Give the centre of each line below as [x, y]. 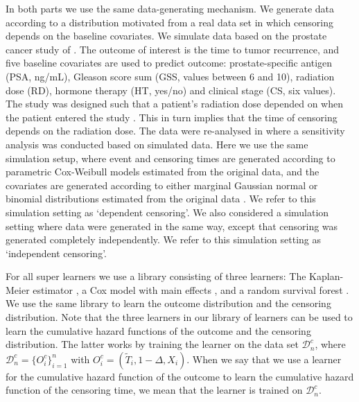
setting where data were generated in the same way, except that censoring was [172, 226]
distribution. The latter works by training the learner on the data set [152, 344]
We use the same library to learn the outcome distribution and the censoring [168, 303]
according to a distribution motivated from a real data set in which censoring [169, 22]
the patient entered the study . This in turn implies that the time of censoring [172, 117]
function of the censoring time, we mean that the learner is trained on [154, 390]
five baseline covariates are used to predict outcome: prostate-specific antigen [169, 63]
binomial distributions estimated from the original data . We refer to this [161, 199]
